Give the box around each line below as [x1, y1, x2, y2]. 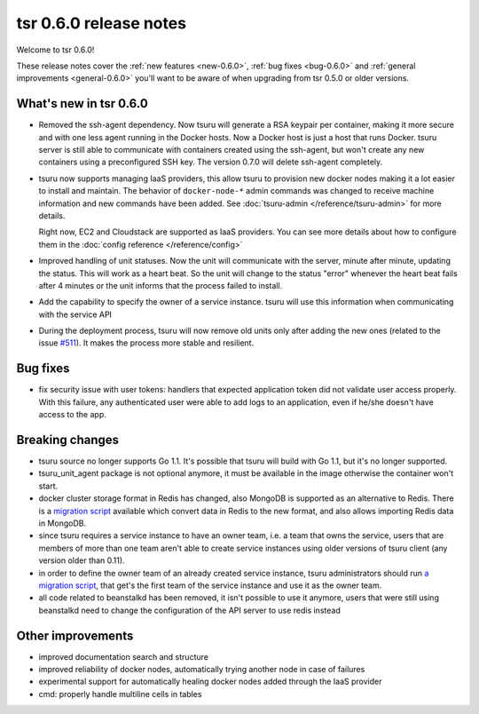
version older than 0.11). [38, 555, 125, 566]
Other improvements [16, 628, 134, 643]
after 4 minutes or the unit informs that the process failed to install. [38, 280, 283, 290]
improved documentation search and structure [38, 651, 208, 662]
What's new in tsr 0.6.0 [16, 96, 148, 111]
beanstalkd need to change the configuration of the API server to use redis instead [38, 605, 341, 615]
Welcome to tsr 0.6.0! [16, 44, 95, 55]
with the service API [38, 309, 113, 320]
